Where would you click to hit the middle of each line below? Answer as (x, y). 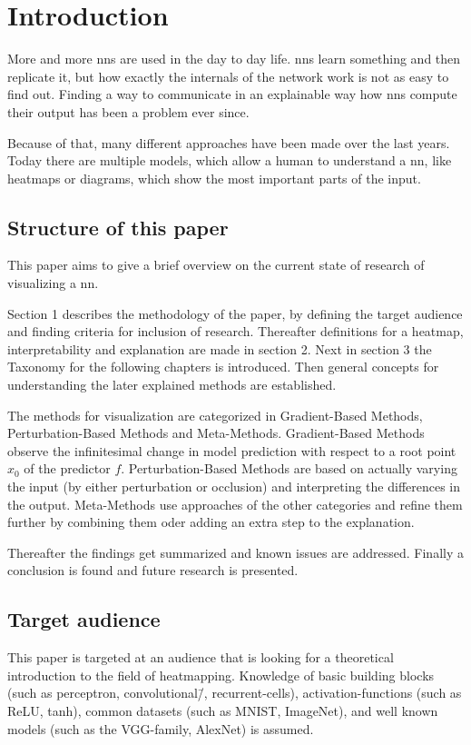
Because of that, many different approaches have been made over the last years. (229, 142)
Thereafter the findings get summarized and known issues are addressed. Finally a (235, 552)
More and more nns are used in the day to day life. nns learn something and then (234, 59)
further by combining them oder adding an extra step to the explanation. (211, 522)
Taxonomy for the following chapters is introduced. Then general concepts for (223, 367)
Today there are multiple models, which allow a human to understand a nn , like (230, 160)
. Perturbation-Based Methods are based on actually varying (289, 468)
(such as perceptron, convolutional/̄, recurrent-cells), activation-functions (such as (235, 693)
